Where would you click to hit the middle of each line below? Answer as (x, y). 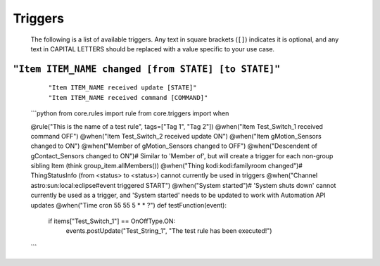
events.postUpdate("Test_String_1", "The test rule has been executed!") (169, 231)
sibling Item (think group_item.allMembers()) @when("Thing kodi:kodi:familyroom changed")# (166, 166)
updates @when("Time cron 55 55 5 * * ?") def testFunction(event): (128, 205)
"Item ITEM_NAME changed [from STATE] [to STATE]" (147, 69)
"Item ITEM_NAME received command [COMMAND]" (128, 97)
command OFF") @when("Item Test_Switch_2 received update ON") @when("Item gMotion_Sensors (176, 136)
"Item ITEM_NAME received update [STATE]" (122, 88)
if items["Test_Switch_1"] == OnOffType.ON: (112, 221)
